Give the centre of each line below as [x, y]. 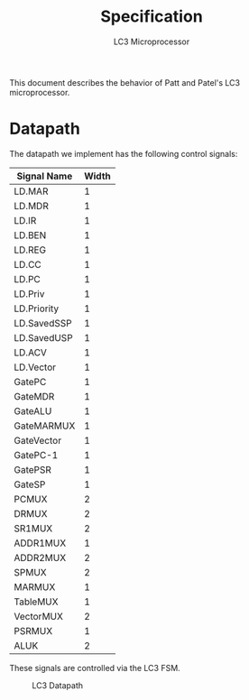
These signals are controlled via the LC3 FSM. [95, 668]
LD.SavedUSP [44, 337]
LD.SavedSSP [43, 323]
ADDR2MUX [40, 557]
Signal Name [45, 176]
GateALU [33, 410]
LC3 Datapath [58, 685]
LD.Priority [37, 309]
